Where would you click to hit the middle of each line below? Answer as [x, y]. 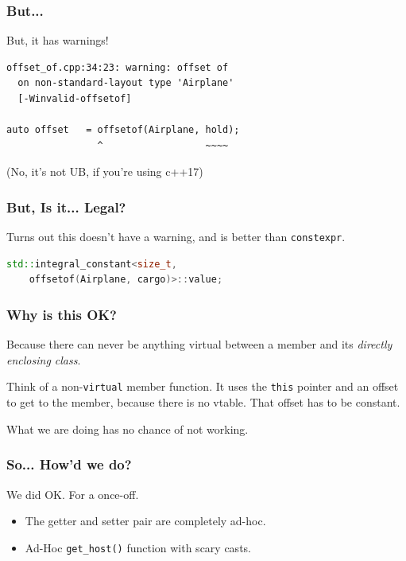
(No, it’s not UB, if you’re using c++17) [105, 171]
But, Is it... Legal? [66, 206]
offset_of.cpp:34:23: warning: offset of [118, 67]
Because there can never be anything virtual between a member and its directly [199, 344]
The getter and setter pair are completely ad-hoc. [145, 521]
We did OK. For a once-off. [73, 494]
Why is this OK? [62, 314]
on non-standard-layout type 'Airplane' [126, 83]
